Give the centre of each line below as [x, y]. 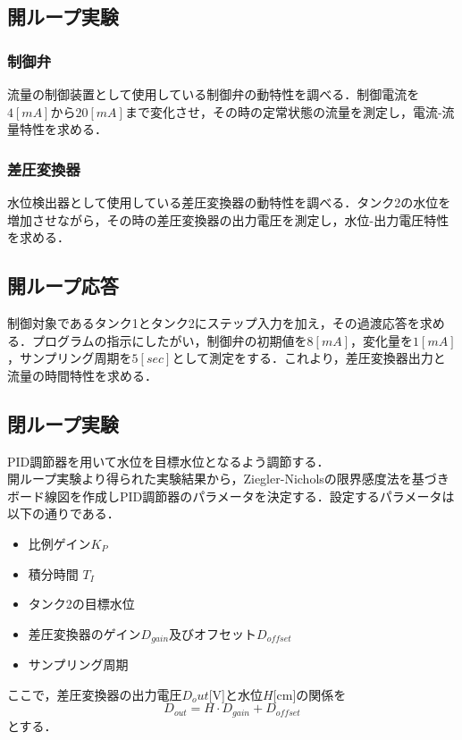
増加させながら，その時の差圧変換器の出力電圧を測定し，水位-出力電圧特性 [228, 219]
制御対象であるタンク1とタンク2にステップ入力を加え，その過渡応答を [214, 322]
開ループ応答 [63, 286]
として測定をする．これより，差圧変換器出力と [309, 358]
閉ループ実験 [63, 423]
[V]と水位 [235, 694]
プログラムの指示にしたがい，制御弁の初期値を [169, 340]
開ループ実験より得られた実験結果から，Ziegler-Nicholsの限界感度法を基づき [228, 479]
